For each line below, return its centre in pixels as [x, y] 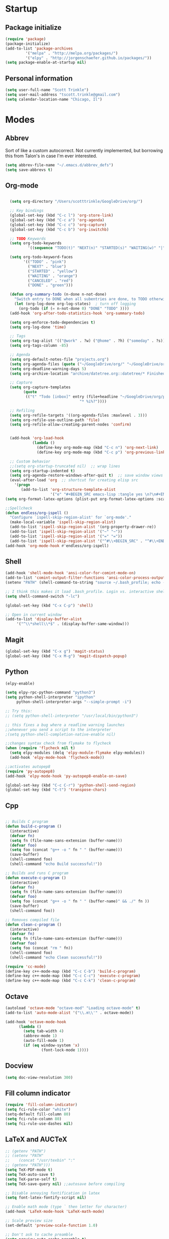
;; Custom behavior [30, 461]
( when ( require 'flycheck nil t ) [40, 748]
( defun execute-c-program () [36, 878]
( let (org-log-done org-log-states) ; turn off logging [75, 304]
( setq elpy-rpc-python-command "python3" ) [50, 693]
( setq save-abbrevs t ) [29, 170]
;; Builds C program [27, 822]
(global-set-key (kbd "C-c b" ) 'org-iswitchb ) [59, 230]
